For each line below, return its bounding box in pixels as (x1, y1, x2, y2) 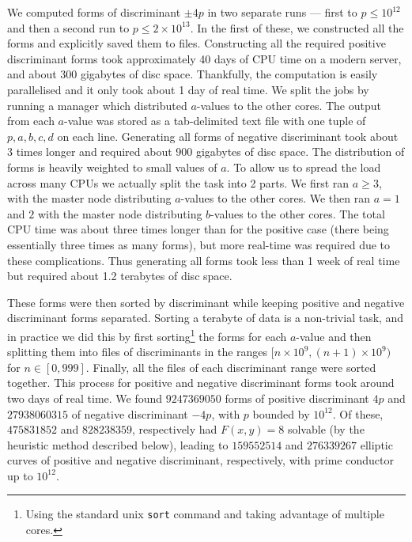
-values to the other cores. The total (210, 205, 385, 222)
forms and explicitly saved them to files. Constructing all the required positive (7, 35, 386, 51)
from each (7, 112, 55, 129)
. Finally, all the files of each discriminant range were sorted (85, 358, 376, 375)
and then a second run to (7, 19, 130, 36)
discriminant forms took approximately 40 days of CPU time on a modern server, (7, 50, 402, 66)
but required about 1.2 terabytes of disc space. (7, 267, 232, 284)
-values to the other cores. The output (196, 97, 381, 113)
